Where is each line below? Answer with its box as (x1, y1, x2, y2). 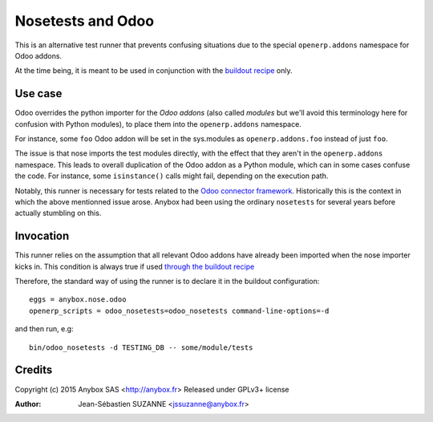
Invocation (14, 229, 70, 243)
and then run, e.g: (14, 324, 74, 334)
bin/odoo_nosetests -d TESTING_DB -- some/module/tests (29, 343, 253, 352)
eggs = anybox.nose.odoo (29, 295, 127, 304)
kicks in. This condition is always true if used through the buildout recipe (14, 262, 255, 271)
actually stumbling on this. (14, 209, 102, 218)
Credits (14, 363, 53, 377)
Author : (14, 399, 42, 408)
